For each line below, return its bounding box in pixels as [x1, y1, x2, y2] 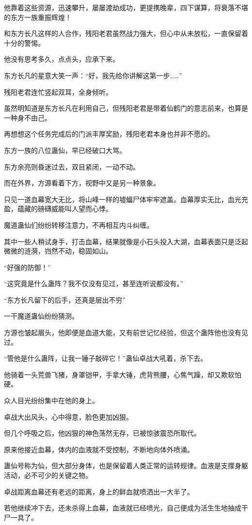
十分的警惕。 [4, 37, 45, 48]
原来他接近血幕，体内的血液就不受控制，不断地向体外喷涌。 [4, 444, 194, 454]
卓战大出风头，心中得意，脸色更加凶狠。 [4, 411, 133, 422]
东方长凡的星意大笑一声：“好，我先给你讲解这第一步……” [4, 70, 182, 80]
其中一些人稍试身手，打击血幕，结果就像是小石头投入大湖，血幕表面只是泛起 [4, 236, 248, 246]
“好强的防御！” [4, 262, 51, 272]
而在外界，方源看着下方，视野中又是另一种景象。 [4, 178, 160, 188]
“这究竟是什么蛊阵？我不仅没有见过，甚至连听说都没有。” [4, 278, 184, 288]
